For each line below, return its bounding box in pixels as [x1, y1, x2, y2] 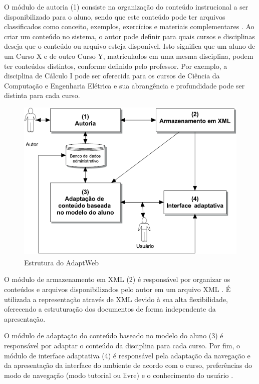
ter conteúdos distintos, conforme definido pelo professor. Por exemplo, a [4, 60, 227, 71]
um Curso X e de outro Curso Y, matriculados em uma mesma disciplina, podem [4, 50, 253, 61]
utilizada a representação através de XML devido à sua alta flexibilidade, [4, 294, 228, 304]
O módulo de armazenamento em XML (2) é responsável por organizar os [4, 274, 230, 284]
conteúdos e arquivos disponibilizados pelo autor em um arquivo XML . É [4, 283, 231, 294]
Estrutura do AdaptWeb [24, 257, 99, 267]
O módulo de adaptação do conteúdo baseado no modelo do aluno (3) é [4, 330, 223, 341]
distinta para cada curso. [4, 90, 80, 101]
